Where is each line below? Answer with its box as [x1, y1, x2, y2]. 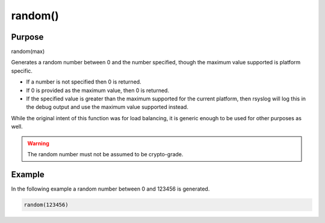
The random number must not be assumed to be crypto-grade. [27, 150, 184, 157]
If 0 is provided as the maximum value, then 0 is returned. [26, 87, 170, 94]
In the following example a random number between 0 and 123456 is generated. [11, 185, 210, 192]
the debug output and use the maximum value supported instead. [26, 103, 189, 111]
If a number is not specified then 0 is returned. [26, 78, 141, 85]
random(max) [11, 48, 45, 55]
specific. [11, 67, 33, 75]
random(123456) [23, 201, 69, 208]
